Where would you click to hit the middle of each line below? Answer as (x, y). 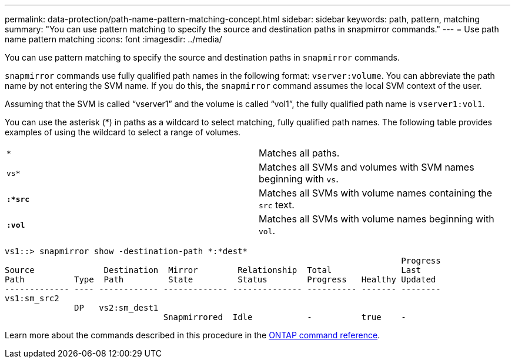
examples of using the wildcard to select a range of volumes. (123, 132)
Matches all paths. (299, 153)
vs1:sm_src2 (32, 298)
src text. (277, 205)
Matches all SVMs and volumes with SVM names (367, 167)
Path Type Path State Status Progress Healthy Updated (220, 279)
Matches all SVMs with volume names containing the (376, 193)
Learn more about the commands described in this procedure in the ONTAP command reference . (193, 335)
